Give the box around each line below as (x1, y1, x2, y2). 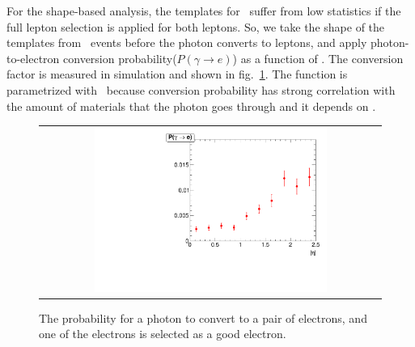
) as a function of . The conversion (232, 49, 404, 66)
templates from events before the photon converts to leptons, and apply (6, 34, 367, 51)
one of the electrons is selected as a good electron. (39, 325, 286, 342)
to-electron (6, 49, 60, 66)
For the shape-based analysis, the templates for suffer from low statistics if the (6, 2, 401, 19)
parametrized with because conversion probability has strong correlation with (6, 81, 396, 98)
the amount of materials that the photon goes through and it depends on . (6, 97, 376, 114)
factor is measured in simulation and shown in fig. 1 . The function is (6, 66, 348, 83)
